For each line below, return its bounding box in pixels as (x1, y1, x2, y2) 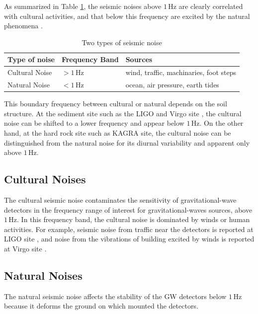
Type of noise (7, 54, 55, 65)
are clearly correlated (178, 1, 243, 11)
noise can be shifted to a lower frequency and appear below (4, 118, 184, 128)
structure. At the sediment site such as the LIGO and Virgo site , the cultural (4, 108, 242, 118)
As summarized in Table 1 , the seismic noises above (4, 1, 162, 11)
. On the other (199, 118, 244, 128)
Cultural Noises (4, 171, 86, 187)
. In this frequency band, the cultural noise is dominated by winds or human (17, 214, 250, 225)
